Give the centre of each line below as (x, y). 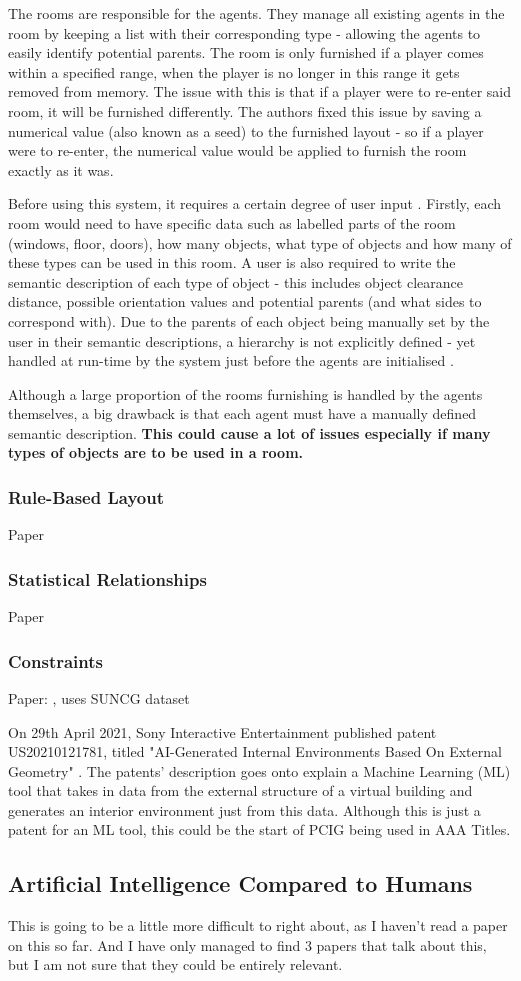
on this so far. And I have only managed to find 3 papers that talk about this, (247, 944)
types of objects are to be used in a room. (156, 452)
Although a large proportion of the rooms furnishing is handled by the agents (245, 393)
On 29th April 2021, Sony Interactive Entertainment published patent (222, 731)
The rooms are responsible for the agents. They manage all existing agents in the (256, 13)
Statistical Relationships (107, 578)
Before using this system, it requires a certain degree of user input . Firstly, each (255, 203)
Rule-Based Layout (86, 496)
